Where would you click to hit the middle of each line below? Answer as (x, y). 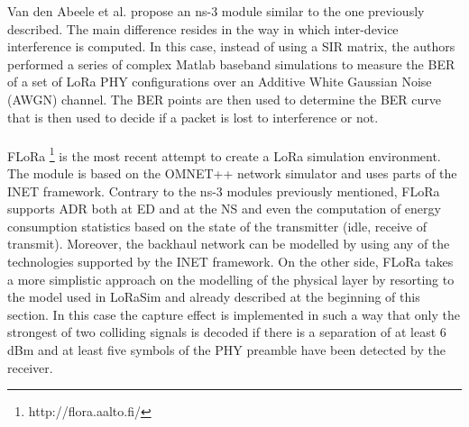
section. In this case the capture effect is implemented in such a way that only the (234, 314)
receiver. (30, 367)
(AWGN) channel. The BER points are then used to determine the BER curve (225, 99)
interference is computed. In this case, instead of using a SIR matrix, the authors (231, 46)
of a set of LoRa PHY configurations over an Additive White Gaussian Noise (220, 82)
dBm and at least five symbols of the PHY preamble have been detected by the (226, 349)
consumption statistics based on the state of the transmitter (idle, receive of (217, 226)
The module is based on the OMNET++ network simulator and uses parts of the (232, 173)
